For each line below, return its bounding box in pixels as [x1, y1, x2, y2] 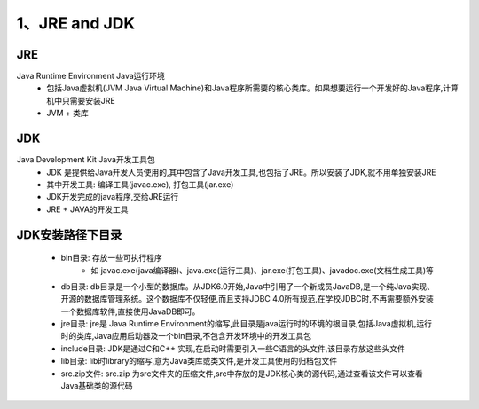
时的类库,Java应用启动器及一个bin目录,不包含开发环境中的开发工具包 [60, 331, 312, 342]
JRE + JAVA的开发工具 [46, 204, 129, 215]
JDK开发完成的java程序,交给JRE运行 [46, 192, 179, 202]
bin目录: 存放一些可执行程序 [60, 253, 163, 263]
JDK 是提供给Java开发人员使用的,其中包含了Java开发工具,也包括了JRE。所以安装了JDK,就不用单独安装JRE [46, 167, 436, 177]
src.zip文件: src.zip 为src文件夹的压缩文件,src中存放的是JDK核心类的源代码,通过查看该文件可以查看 [60, 368, 423, 379]
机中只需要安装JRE [46, 95, 115, 106]
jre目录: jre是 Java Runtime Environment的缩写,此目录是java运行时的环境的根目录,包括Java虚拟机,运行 [60, 319, 433, 329]
